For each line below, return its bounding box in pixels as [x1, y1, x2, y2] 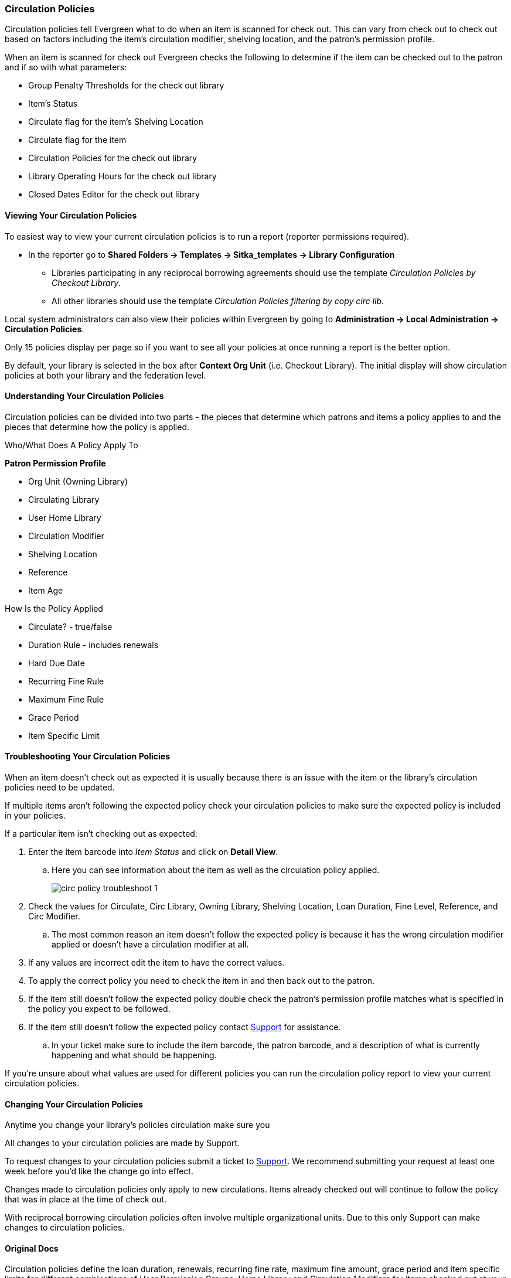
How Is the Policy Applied [5, 603, 103, 614]
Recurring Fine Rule [28, 676, 104, 686]
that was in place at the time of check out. [5, 1194, 166, 1205]
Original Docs [5, 1243, 59, 1253]
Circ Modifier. [28, 911, 80, 922]
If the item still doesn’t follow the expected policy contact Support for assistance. [28, 1022, 341, 1032]
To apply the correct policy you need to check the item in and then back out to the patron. [28, 976, 375, 986]
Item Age [28, 585, 63, 595]
